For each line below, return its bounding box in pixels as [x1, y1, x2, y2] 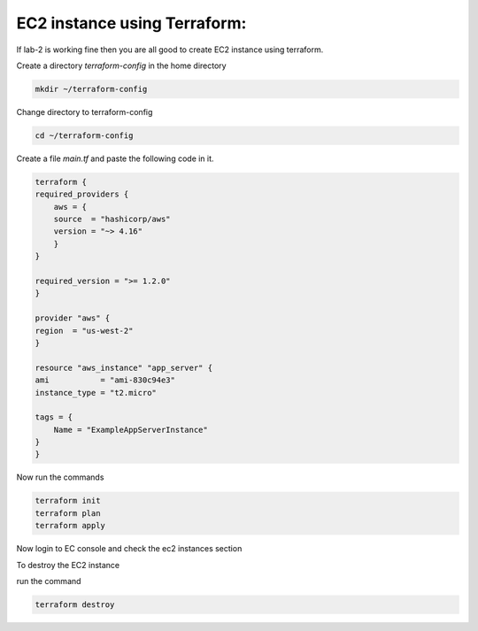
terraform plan [35, 508, 101, 518]
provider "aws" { [35, 313, 111, 323]
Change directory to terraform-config [16, 106, 153, 117]
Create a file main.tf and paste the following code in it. [16, 153, 214, 164]
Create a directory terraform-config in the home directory [16, 60, 227, 71]
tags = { [35, 412, 73, 422]
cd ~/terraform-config [35, 130, 134, 141]
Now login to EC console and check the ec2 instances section [16, 543, 243, 554]
